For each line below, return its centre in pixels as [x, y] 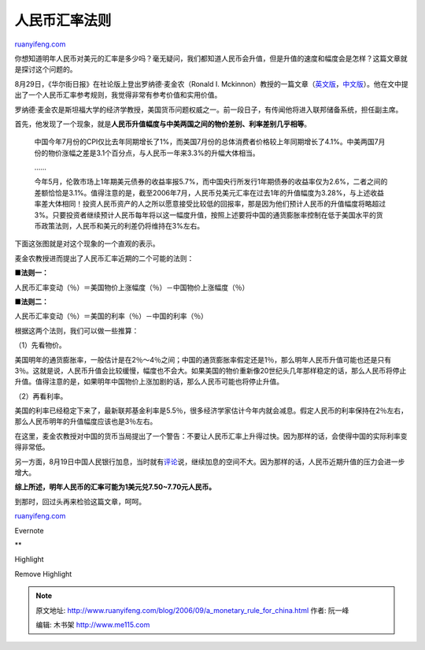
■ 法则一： [31, 273]
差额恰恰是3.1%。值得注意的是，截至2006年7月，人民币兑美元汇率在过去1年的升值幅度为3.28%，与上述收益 [209, 192]
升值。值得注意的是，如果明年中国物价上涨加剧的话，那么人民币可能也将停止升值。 [149, 381]
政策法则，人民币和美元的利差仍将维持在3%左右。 [122, 226]
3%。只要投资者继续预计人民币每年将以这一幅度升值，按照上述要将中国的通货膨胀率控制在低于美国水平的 [205, 215]
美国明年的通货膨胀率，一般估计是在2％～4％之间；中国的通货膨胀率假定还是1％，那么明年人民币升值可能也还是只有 [203, 359]
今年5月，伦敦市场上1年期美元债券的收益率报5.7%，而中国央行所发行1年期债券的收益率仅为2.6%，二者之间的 [211, 182]
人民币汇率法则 [63, 20]
